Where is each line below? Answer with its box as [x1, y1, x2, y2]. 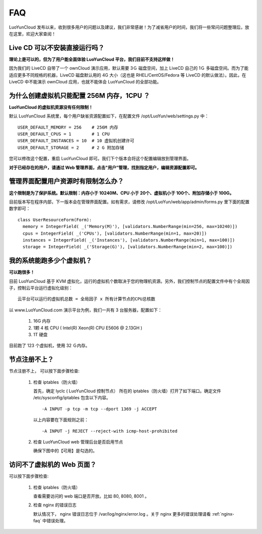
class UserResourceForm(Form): [17, 217, 92, 223]
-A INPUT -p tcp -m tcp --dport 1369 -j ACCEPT [42, 406, 157, 412]
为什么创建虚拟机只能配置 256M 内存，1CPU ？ [9, 91, 150, 99]
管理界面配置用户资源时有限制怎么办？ [9, 177, 124, 185]
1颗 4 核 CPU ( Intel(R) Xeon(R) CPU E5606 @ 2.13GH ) [33, 325, 143, 331]
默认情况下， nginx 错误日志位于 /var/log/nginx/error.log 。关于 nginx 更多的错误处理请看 [33, 511, 211, 517]
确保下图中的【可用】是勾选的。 [33, 448, 97, 453]
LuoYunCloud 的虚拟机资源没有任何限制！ [9, 104, 93, 110]
